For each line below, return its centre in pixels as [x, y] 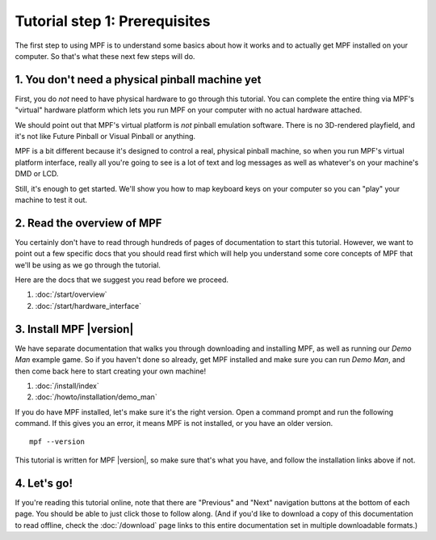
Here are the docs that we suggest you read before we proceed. [122, 280]
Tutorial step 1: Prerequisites [113, 21]
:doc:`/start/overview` [71, 294]
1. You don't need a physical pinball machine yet [138, 80]
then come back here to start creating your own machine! [110, 371]
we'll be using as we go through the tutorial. [88, 265]
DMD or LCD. [37, 174]
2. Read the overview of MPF [88, 223]
